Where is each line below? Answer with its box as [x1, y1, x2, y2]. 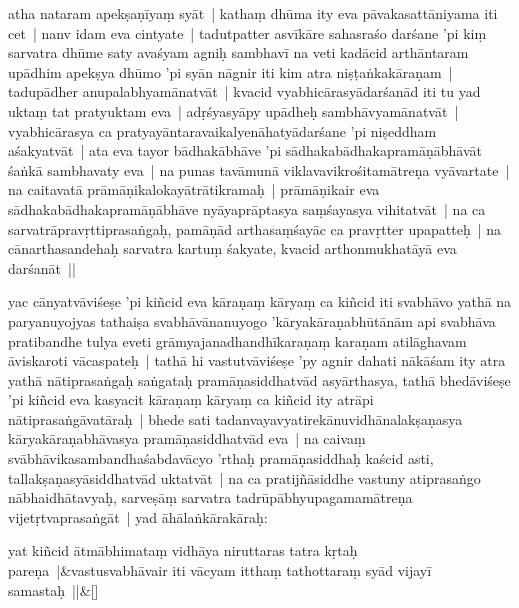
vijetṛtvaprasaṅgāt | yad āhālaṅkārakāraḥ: [8, 506, 268, 527]
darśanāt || [8, 257, 76, 278]
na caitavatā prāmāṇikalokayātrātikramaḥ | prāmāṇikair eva [8, 179, 380, 200]
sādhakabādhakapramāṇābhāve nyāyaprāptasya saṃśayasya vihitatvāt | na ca [8, 198, 486, 219]
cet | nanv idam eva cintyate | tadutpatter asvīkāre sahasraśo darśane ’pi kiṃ [8, 22, 487, 43]
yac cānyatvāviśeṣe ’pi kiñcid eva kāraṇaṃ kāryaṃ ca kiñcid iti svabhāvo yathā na [8, 291, 512, 312]
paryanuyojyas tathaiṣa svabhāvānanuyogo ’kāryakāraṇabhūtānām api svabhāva [8, 310, 496, 331]
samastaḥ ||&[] [8, 579, 99, 600]
